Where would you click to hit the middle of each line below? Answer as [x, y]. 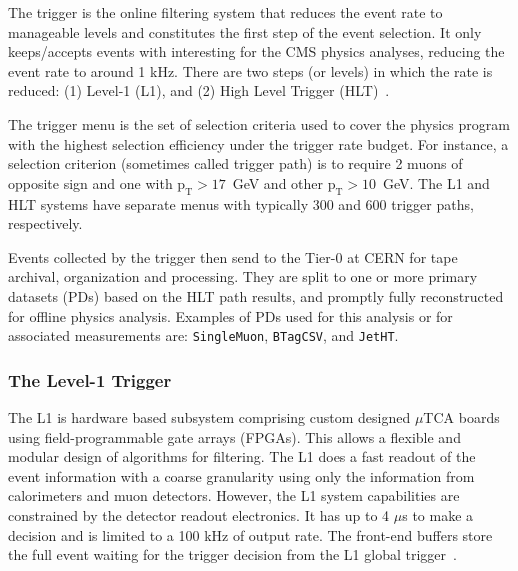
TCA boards [461, 416]
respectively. [45, 223]
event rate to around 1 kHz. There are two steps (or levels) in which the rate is [250, 70]
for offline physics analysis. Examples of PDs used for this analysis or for [230, 315]
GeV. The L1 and [436, 182]
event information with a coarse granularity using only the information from [241, 475]
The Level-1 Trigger [90, 379]
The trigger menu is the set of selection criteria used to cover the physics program [259, 123]
